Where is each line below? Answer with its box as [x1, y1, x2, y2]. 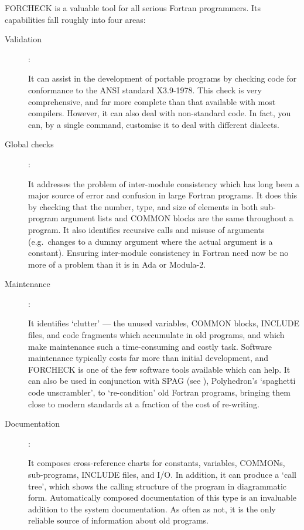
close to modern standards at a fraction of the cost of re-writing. [28, 397, 259, 410]
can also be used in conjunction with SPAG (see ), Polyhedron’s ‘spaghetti [28, 374, 296, 387]
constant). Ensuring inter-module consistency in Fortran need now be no [28, 247, 289, 259]
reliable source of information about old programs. [28, 514, 209, 526]
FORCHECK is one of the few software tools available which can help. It [28, 363, 291, 375]
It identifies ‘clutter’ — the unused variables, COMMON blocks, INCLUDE [28, 317, 299, 329]
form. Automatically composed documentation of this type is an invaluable [28, 491, 297, 504]
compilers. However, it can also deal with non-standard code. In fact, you [28, 107, 291, 119]
